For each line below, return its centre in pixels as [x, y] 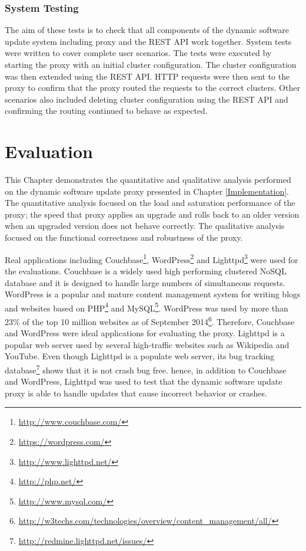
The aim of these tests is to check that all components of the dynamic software [147, 30]
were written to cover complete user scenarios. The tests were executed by [138, 53]
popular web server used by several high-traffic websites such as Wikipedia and [147, 344]
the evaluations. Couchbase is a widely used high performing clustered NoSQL [146, 270]
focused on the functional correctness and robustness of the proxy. [124, 237]
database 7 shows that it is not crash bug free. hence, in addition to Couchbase [146, 369]
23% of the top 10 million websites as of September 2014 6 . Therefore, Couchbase [150, 320]
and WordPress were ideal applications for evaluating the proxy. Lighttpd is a [145, 333]
